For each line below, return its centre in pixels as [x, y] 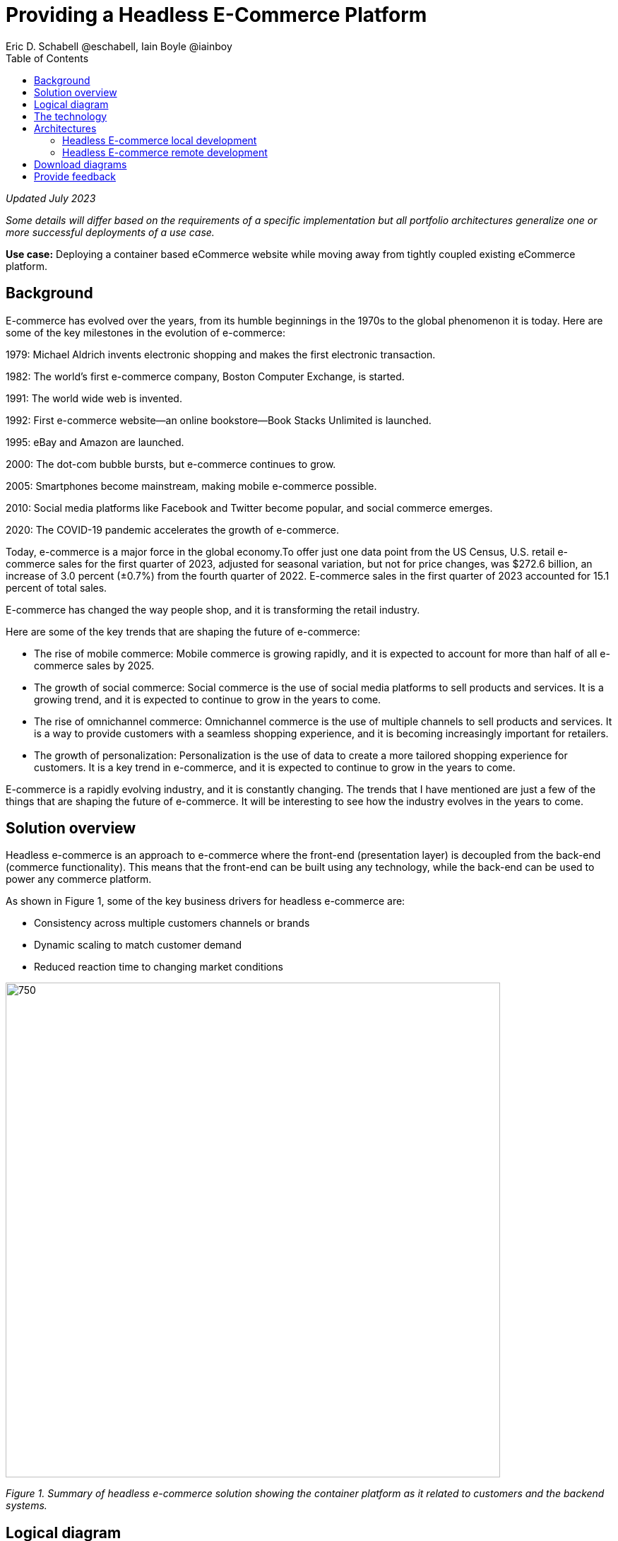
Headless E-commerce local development [160, 140]
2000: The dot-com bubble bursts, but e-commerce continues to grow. [171, 464]
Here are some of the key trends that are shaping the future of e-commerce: [183, 631]
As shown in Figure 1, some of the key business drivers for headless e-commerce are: [206, 901]
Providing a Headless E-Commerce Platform [216, 15]
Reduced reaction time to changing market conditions [159, 967]
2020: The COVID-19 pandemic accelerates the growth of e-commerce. [173, 529]
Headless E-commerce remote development [165, 152]
